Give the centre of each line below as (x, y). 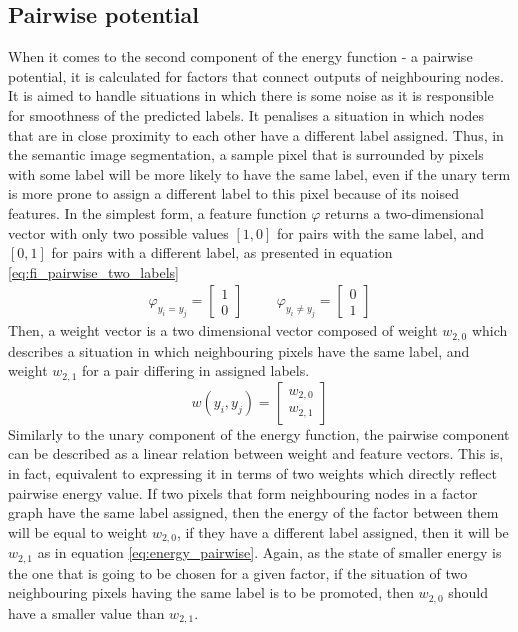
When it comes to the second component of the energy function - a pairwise (240, 56)
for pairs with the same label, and (380, 232)
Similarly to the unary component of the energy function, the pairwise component (259, 433)
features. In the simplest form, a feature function (157, 212)
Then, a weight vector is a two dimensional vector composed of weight (223, 330)
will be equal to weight (78, 531)
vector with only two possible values (118, 232)
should (468, 592)
